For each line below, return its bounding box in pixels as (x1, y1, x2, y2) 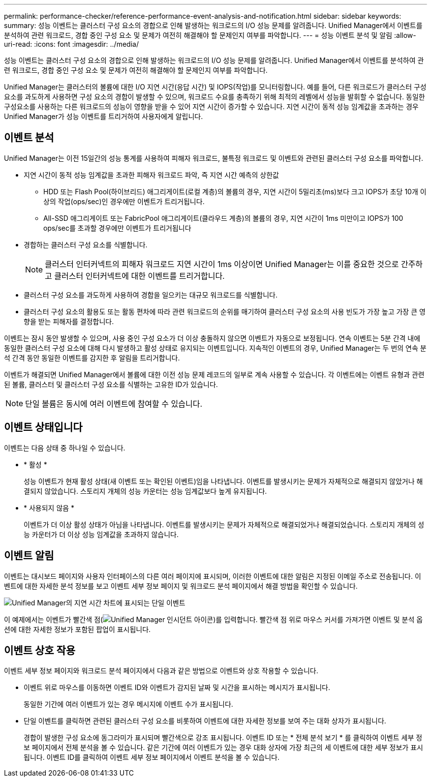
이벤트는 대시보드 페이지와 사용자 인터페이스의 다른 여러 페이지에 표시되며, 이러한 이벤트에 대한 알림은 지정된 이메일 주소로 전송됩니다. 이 (4, 571, 421, 580)
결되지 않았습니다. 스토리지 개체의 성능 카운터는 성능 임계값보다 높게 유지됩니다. (24, 486, 267, 495)
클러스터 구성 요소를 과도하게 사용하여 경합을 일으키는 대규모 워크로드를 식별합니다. (24, 290, 278, 299)
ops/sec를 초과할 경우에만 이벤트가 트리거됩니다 (43, 223, 191, 232)
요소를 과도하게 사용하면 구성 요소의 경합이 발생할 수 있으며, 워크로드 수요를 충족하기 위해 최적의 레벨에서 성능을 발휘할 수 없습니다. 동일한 (4, 92, 425, 101)
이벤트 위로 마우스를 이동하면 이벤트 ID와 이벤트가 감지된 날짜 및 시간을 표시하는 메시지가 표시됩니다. (24, 683, 330, 692)
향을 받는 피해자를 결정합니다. (24, 317, 114, 326)
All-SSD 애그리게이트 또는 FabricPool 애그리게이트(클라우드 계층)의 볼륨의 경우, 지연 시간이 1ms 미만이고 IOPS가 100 (43, 213, 403, 222)
